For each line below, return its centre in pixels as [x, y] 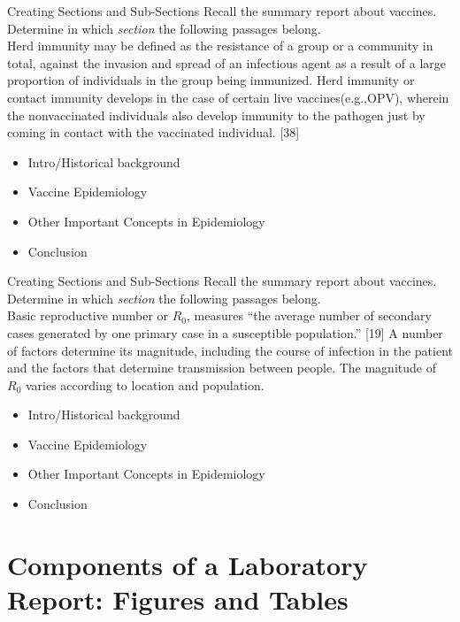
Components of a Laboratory [188, 564]
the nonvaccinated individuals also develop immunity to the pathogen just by [216, 115]
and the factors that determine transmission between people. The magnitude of [222, 368]
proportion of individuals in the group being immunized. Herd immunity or [211, 80]
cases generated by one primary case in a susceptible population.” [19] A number [225, 332]
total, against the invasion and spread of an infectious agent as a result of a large [227, 62]
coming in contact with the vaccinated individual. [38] [153, 132]
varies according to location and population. [145, 384]
